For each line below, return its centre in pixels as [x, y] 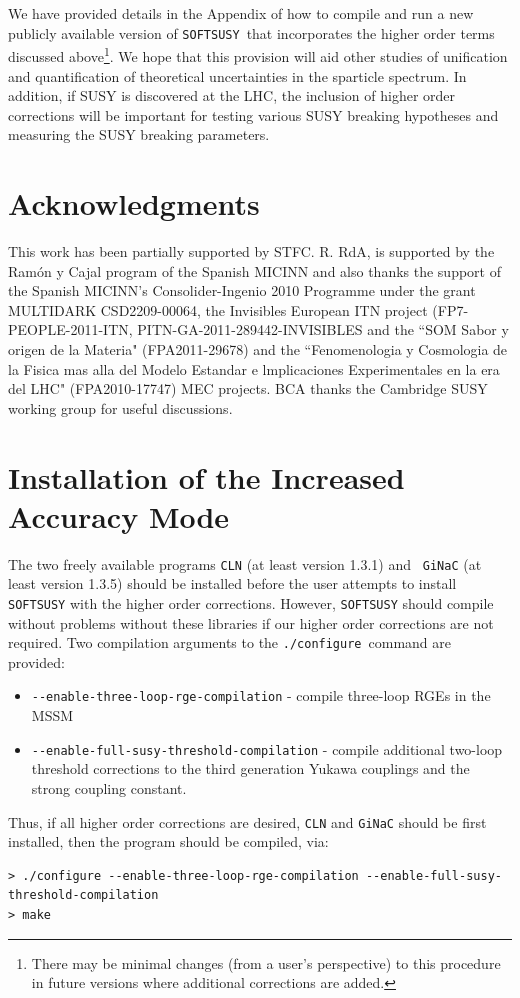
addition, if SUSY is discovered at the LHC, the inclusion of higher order [232, 95]
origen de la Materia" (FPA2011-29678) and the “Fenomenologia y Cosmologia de [258, 348]
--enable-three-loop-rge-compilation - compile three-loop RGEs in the [261, 695]
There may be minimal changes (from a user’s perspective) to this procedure [266, 962]
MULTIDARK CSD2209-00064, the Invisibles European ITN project [218, 309]
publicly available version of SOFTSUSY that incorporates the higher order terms [251, 32]
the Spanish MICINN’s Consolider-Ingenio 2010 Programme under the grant [242, 290]
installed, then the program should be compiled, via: [168, 841]
